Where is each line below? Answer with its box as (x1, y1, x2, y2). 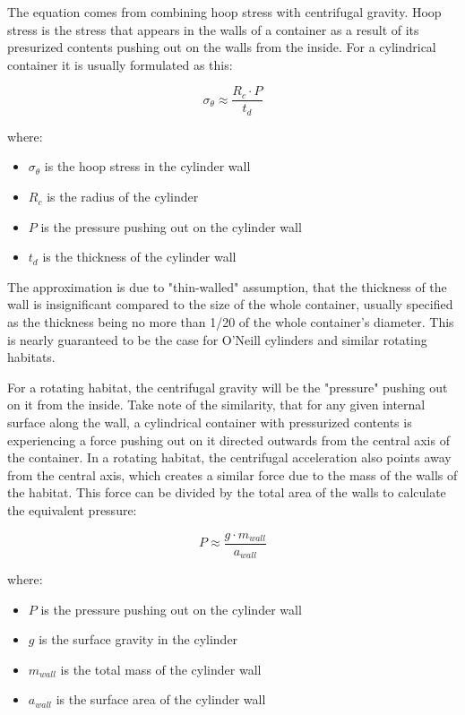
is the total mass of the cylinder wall (60, 659, 262, 678)
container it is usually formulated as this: (7, 55, 233, 73)
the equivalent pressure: (7, 500, 137, 519)
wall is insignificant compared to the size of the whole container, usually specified (7, 295, 453, 314)
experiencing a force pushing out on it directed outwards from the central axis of (7, 430, 450, 449)
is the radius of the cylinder (47, 187, 199, 206)
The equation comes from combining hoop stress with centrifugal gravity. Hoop (7, 3, 442, 21)
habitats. (7, 348, 56, 366)
